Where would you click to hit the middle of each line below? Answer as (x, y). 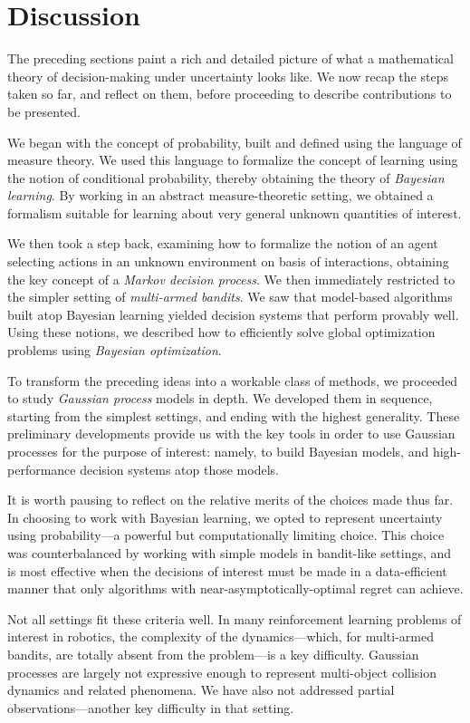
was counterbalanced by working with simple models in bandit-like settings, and (230, 552)
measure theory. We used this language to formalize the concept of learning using (233, 160)
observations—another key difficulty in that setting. (151, 707)
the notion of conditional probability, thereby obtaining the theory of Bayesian (226, 177)
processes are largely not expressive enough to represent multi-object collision (222, 672)
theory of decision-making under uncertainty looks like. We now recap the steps (228, 76)
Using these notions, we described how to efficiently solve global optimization (221, 332)
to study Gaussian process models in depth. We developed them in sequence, (220, 398)
